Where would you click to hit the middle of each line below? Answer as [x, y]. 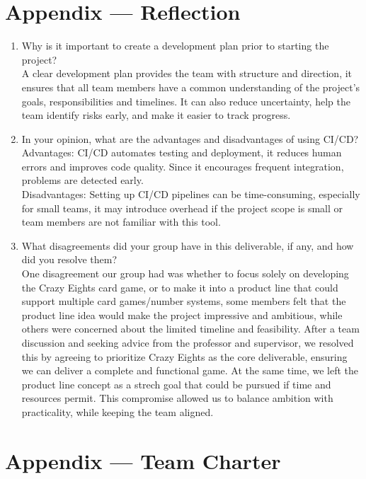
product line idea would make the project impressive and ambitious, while [182, 314]
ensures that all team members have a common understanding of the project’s [191, 87]
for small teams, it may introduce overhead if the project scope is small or [182, 208]
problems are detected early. [82, 180]
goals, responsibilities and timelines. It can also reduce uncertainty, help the [186, 101]
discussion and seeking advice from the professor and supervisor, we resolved [188, 342]
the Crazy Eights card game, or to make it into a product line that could [180, 287]
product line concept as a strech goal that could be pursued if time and [176, 384]
